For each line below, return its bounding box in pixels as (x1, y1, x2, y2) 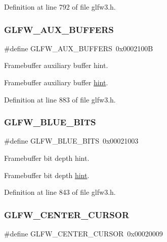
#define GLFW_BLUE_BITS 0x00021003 (4, 135, 139, 146)
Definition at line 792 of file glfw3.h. (4, 2, 116, 12)
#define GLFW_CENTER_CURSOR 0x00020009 (4, 228, 163, 238)
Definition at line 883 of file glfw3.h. (4, 94, 116, 105)
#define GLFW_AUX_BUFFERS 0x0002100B (4, 43, 153, 53)
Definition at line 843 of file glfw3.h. (4, 187, 116, 197)
